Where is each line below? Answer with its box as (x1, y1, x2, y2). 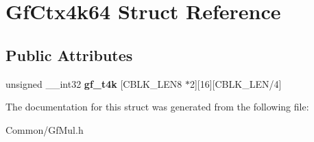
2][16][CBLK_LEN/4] (189, 76, 282, 91)
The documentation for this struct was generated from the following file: (5, 99, 309, 114)
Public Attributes (5, 44, 133, 65)
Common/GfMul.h (5, 122, 84, 137)
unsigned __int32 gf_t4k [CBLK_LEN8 (5, 76, 182, 91)
